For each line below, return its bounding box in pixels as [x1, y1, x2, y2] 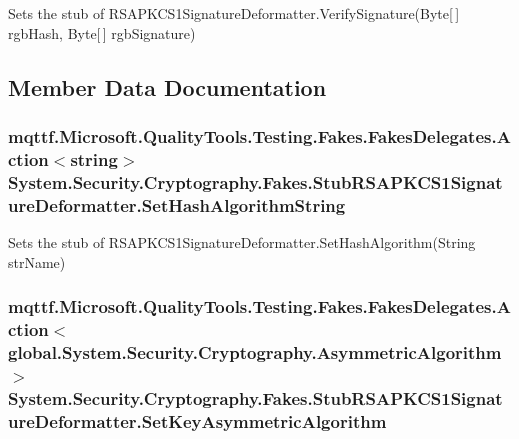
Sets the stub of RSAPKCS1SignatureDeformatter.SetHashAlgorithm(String [8, 231, 476, 252]
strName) [8, 251, 66, 272]
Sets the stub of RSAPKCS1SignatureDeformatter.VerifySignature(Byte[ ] [8, 3, 460, 23]
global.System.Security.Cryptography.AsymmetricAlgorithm [8, 339, 502, 364]
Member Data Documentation [8, 71, 327, 102]
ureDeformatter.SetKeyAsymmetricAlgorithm [8, 408, 387, 433]
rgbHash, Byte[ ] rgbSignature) [8, 22, 196, 43]
